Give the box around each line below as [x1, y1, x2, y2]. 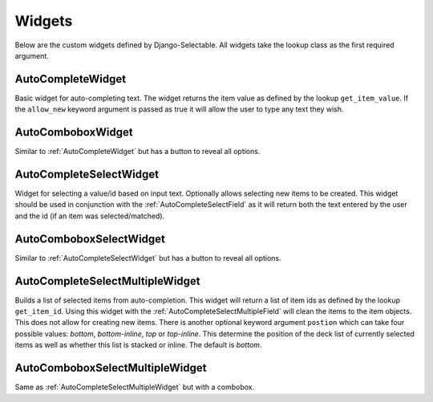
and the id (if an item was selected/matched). [14, 211, 165, 221]
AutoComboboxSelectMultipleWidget [14, 361, 207, 375]
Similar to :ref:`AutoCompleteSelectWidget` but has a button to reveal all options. [14, 253, 281, 262]
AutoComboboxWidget [14, 125, 133, 140]
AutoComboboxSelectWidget [14, 232, 166, 246]
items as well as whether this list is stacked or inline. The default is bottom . [14, 340, 262, 350]
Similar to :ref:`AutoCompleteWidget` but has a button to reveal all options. [14, 147, 261, 156]
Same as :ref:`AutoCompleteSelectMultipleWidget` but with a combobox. [14, 382, 255, 392]
